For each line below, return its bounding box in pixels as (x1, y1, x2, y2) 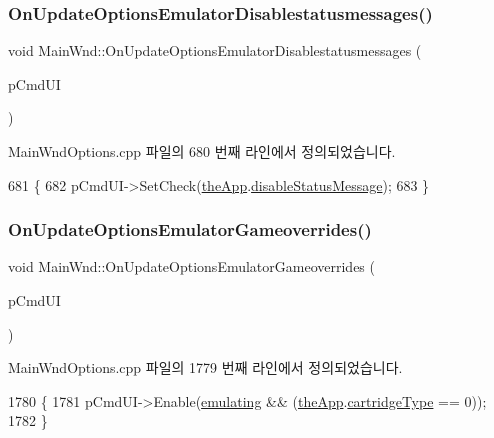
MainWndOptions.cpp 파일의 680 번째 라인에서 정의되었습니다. (8, 141, 396, 161)
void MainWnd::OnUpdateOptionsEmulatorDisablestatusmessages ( (8, 40, 422, 61)
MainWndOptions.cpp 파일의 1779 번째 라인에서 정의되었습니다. (8, 357, 403, 378)
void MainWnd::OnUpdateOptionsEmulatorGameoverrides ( (8, 256, 375, 277)
